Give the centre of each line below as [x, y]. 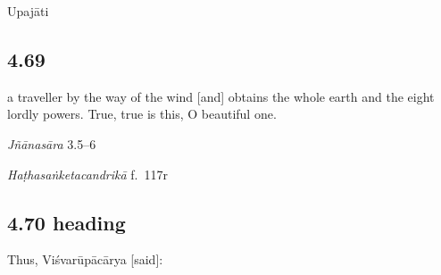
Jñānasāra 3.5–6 [52, 143]
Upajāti [28, 11]
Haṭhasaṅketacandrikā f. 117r [87, 174]
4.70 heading [67, 222]
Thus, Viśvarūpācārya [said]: [85, 259]
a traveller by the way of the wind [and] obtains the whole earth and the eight [221, 96]
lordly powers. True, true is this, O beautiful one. [142, 114]
